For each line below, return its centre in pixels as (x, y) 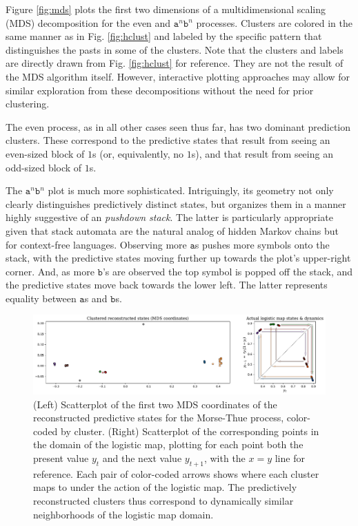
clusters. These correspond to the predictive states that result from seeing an (168, 140)
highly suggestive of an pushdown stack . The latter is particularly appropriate (169, 217)
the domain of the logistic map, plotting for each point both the (168, 444)
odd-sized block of (44, 167)
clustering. (28, 104)
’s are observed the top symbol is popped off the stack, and (228, 271)
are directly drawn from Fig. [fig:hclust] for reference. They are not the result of (175, 63)
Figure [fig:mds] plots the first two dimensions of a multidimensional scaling (166, 9)
